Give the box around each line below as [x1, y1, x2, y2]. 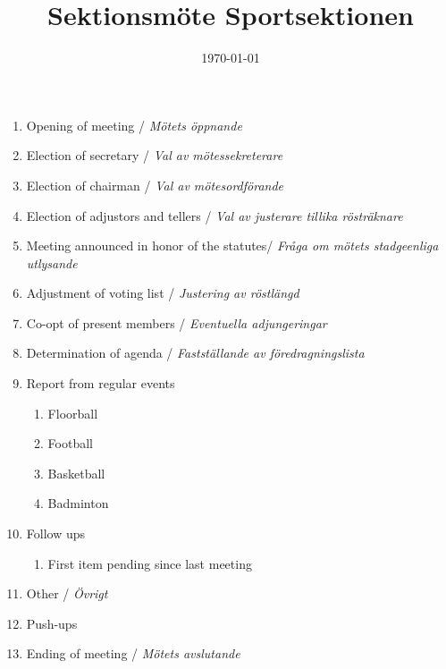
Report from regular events [26, 374, 175, 393]
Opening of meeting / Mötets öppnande [26, 115, 242, 134]
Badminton [47, 494, 109, 512]
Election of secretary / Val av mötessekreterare [26, 146, 283, 165]
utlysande [26, 253, 78, 272]
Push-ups [26, 614, 78, 632]
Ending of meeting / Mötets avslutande [26, 644, 240, 663]
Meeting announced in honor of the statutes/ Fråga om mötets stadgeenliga [26, 236, 439, 255]
